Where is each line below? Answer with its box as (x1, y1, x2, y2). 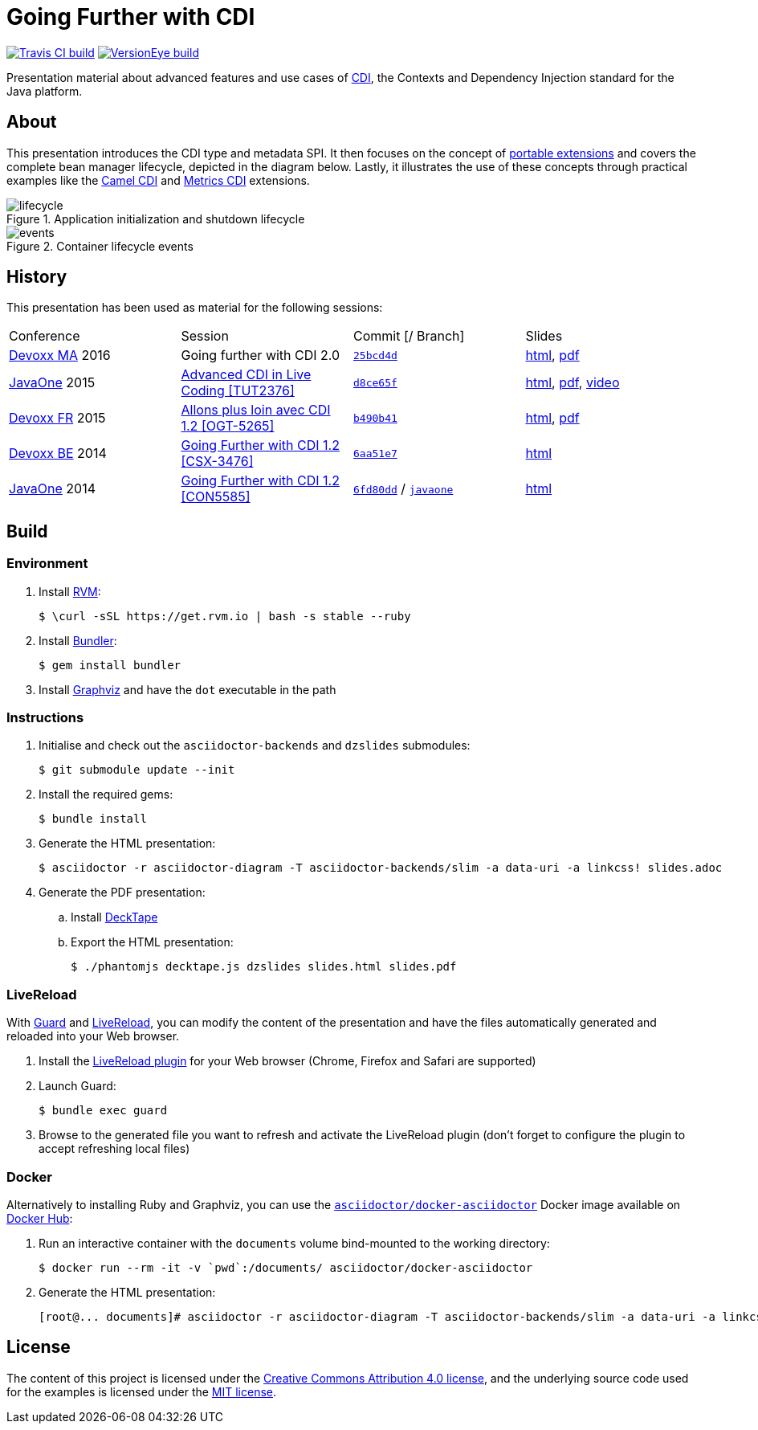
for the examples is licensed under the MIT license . (6, 1384, 277, 1399)
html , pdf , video (525, 374, 620, 391)
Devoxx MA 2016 (9, 347, 111, 364)
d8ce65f (353, 376, 397, 389)
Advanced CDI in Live (181, 366, 312, 383)
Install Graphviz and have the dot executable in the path (39, 682, 336, 697)
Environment (6, 555, 88, 572)
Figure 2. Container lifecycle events (6, 239, 194, 253)
